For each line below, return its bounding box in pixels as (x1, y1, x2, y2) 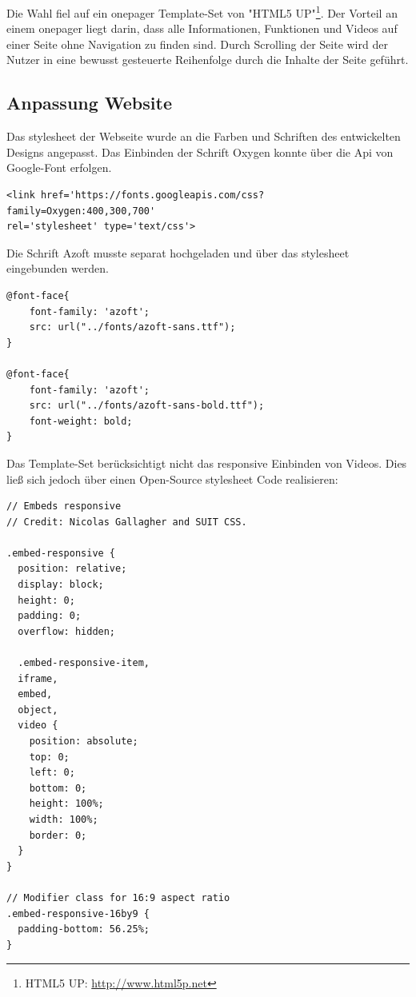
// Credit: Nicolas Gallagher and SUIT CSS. (6, 516, 247, 528)
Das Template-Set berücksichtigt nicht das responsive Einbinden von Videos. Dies (6, 454, 407, 471)
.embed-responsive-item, (18, 657, 150, 669)
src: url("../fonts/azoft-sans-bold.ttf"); (29, 400, 265, 412)
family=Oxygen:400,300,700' (6, 205, 156, 217)
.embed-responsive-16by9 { (6, 907, 150, 919)
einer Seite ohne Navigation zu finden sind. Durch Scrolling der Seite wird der (6, 35, 388, 52)
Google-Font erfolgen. (6, 159, 112, 176)
